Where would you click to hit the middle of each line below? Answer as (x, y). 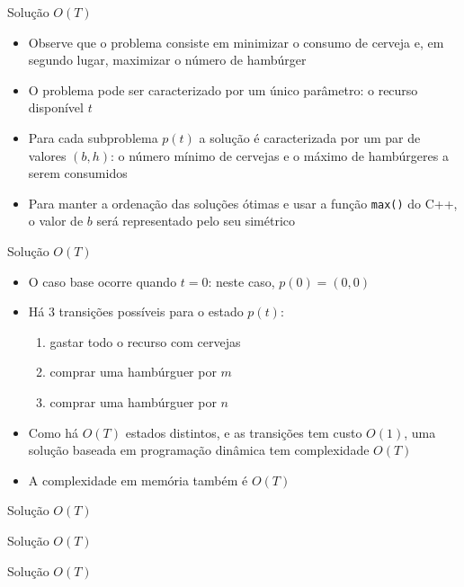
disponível (56, 107)
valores (47, 155)
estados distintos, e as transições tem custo (244, 432)
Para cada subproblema (93, 137)
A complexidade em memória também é (138, 480)
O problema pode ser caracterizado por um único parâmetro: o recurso (223, 89)
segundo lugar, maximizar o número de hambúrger (167, 60)
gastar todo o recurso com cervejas (145, 341)
